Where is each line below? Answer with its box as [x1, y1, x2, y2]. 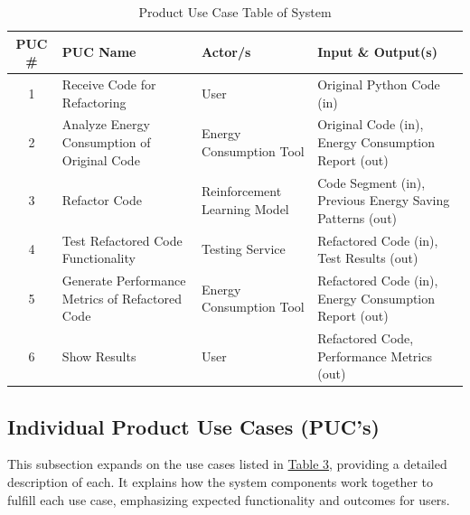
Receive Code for [61, 75, 156, 94]
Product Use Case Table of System [138, 3, 332, 21]
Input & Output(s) [317, 42, 437, 61]
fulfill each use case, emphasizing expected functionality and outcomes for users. [7, 490, 450, 509]
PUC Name [61, 42, 136, 61]
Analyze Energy [61, 115, 150, 134]
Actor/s [202, 42, 251, 61]
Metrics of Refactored [61, 288, 183, 307]
